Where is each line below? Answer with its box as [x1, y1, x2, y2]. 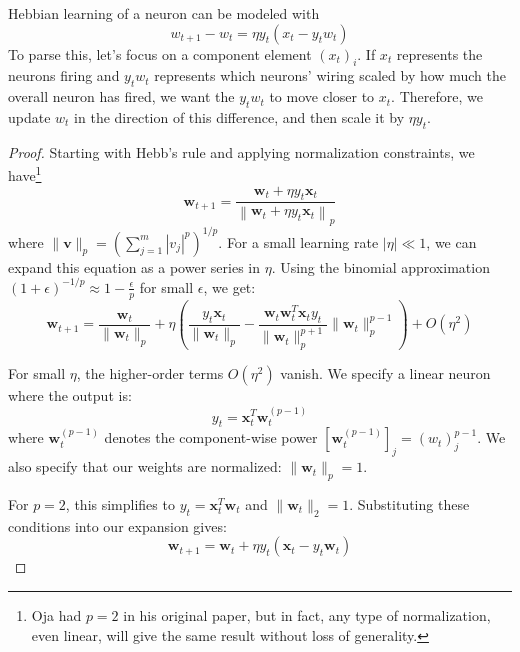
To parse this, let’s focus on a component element [8, 43, 312, 64]
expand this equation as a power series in [8, 256, 260, 277]
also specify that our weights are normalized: [8, 456, 282, 477]
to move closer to [269, 86, 375, 107]
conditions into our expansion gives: [8, 515, 227, 536]
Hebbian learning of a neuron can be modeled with [8, 3, 320, 23]
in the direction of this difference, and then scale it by [74, 106, 405, 127]
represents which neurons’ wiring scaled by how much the [154, 65, 506, 86]
